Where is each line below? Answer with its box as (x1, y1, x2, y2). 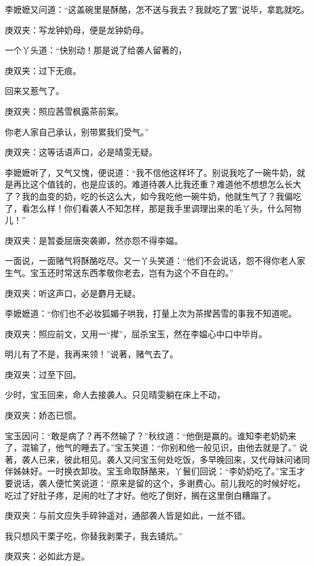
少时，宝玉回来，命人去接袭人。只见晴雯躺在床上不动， (5, 388, 225, 401)
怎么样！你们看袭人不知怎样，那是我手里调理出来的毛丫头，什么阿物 (30, 201, 301, 214)
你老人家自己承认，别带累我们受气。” (5, 125, 149, 138)
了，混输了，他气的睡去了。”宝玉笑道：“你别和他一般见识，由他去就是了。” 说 (5, 441, 308, 454)
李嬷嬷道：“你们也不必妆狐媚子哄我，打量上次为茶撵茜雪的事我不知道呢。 (5, 307, 297, 320)
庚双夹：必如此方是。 (5, 550, 90, 562)
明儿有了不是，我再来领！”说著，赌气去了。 (5, 348, 178, 360)
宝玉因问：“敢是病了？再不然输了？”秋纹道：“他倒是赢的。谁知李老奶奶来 (5, 429, 296, 442)
